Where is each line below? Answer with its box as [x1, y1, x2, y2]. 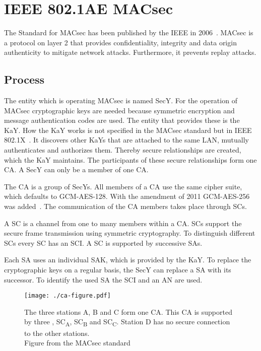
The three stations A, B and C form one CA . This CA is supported [24, 306, 232, 317]
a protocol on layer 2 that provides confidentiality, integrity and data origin [4, 37, 237, 47]
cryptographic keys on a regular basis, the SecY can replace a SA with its [4, 264, 231, 275]
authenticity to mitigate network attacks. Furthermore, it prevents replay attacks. [4, 47, 256, 57]
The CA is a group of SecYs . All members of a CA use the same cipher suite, [4, 181, 242, 191]
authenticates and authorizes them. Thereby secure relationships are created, [4, 145, 241, 155]
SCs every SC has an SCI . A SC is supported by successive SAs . [4, 237, 203, 248]
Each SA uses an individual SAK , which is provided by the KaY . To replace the [4, 254, 251, 265]
